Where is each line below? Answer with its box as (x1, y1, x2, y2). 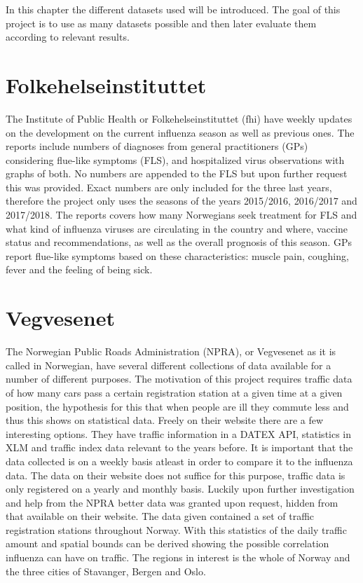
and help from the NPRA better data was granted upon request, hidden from (6, 495, 338, 509)
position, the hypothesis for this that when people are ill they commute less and (6, 399, 349, 413)
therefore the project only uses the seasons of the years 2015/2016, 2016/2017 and (6, 193, 357, 208)
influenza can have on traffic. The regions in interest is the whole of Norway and (6, 550, 350, 565)
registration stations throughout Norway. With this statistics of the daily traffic (6, 522, 347, 537)
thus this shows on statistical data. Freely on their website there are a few (6, 413, 324, 427)
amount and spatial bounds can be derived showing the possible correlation (6, 536, 329, 551)
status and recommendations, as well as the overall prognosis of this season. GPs (6, 235, 352, 249)
